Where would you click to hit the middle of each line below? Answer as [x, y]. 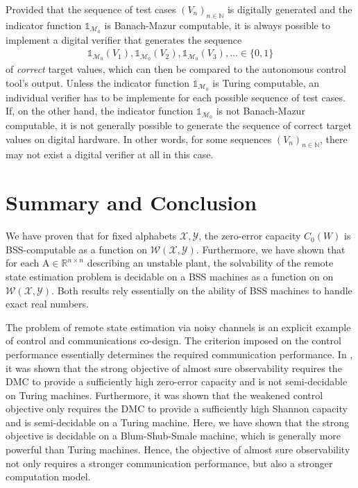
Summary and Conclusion [131, 202]
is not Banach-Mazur [261, 111]
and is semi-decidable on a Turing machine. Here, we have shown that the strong [178, 422]
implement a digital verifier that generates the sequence [124, 39]
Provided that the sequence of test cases [91, 9]
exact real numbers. [47, 304]
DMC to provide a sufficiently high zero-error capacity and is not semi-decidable [177, 381]
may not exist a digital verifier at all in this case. [110, 154]
